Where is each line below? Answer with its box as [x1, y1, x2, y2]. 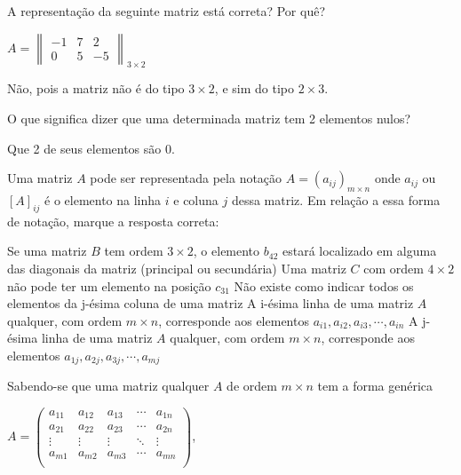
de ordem [227, 376, 277, 395]
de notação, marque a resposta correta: [7, 211, 219, 230]
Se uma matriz [7, 241, 87, 260]
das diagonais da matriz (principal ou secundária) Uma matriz [7, 258, 346, 277]
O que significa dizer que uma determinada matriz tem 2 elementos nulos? [7, 108, 411, 127]
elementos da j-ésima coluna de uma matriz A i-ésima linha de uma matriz [7, 294, 414, 313]
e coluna [173, 190, 219, 209]
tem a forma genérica [317, 376, 433, 395]
